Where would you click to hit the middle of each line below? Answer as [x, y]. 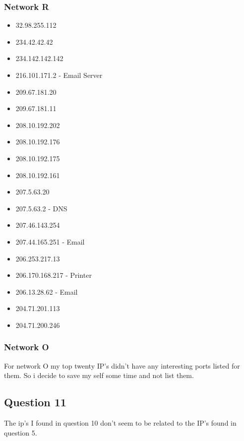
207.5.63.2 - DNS [41, 208]
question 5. [21, 432]
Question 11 [35, 402]
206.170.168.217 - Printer [54, 275]
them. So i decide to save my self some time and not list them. [99, 375]
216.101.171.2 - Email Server [59, 75]
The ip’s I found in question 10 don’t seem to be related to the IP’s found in [120, 423]
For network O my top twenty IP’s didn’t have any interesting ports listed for [122, 365]
